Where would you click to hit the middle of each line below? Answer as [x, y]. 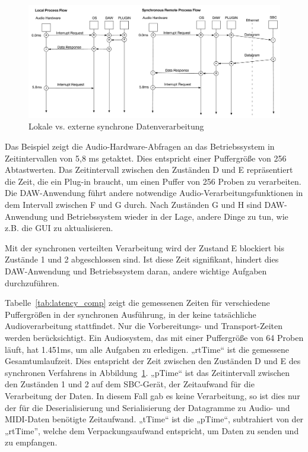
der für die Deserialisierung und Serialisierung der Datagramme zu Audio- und [147, 407]
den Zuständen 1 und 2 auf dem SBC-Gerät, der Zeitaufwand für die [130, 384]
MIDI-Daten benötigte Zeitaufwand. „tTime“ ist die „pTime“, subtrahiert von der [154, 419]
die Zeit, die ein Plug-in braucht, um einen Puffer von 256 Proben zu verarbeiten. [153, 181]
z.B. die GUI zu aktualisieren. [59, 228]
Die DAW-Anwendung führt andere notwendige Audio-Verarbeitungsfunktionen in [154, 193]
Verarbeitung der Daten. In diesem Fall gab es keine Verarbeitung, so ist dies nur [153, 395]
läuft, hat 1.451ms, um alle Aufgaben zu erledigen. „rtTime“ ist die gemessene [147, 349]
